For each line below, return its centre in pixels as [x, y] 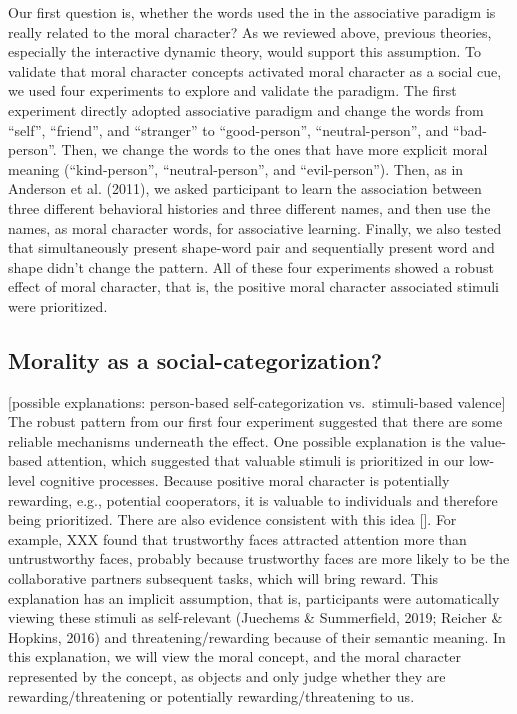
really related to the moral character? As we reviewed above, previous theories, [250, 31]
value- [487, 440]
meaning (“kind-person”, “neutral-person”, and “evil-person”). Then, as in [236, 168]
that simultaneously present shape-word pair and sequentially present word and [251, 247]
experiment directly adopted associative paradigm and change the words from [246, 109]
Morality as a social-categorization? [195, 359]
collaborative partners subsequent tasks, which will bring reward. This [223, 578]
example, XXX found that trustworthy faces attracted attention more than [237, 538]
